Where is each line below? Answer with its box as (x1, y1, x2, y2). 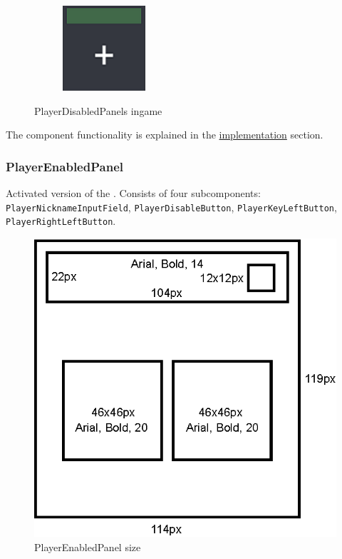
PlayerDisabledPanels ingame (34, 103, 162, 118)
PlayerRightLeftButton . (6, 213, 116, 228)
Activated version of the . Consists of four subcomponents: (6, 186, 261, 200)
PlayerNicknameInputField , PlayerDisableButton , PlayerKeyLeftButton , (6, 199, 337, 214)
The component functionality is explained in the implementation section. (6, 127, 323, 142)
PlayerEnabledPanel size (34, 539, 141, 554)
